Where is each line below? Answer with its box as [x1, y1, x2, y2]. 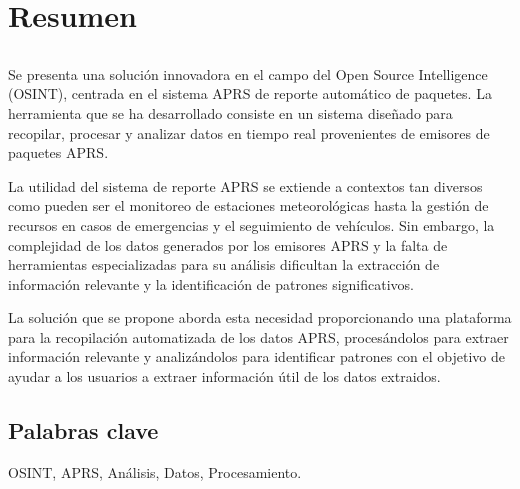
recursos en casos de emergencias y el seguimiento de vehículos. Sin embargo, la [8, 214, 495, 235]
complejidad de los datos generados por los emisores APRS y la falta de [8, 234, 448, 255]
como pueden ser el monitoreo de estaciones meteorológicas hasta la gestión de [8, 195, 489, 216]
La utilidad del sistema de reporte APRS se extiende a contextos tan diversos [8, 175, 483, 196]
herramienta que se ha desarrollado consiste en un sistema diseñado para [8, 102, 453, 123]
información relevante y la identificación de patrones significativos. [8, 273, 414, 294]
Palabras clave [8, 415, 159, 446]
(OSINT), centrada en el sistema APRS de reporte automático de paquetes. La [8, 83, 492, 104]
